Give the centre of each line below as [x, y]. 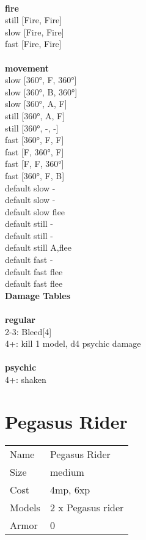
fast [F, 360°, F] [35, 151]
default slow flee [35, 211]
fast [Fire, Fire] [33, 44]
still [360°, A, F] [35, 115]
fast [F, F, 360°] [35, 164]
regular [20, 320]
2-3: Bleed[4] [28, 331]
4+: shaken [26, 379]
